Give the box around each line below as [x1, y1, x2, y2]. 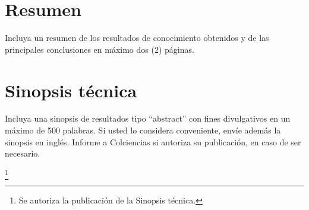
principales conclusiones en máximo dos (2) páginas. [5, 43, 194, 55]
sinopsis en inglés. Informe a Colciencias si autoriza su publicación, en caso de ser [5, 135, 301, 148]
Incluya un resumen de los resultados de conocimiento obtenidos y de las [5, 31, 269, 44]
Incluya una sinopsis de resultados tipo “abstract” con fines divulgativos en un [5, 112, 291, 125]
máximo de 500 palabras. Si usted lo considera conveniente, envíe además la [5, 124, 281, 136]
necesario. [5, 147, 40, 160]
